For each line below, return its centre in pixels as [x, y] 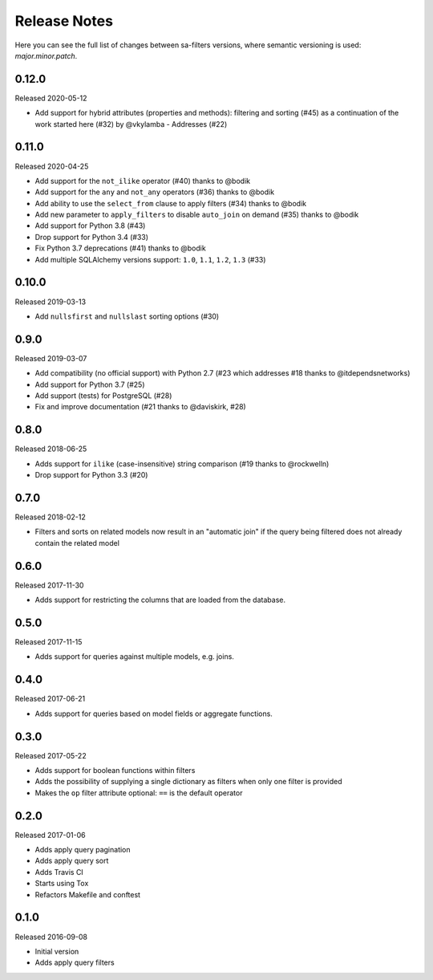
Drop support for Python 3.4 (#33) [91, 237]
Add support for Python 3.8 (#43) [90, 226]
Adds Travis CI [59, 872]
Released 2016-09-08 [51, 937]
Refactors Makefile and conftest [87, 894]
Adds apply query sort [72, 861]
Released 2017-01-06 [50, 835]
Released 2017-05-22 [51, 755]
